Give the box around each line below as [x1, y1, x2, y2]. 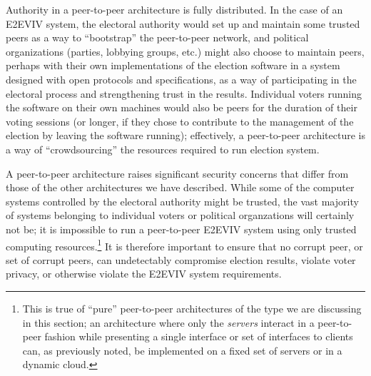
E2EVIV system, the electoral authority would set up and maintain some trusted [6, 16, 360, 31]
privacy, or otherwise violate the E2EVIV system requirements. [6, 266, 282, 281]
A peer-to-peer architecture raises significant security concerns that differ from [6, 166, 349, 181]
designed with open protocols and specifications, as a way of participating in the [6, 71, 357, 86]
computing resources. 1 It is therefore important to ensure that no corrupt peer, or [6, 236, 363, 253]
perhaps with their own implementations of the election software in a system [6, 58, 340, 73]
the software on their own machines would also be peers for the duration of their [6, 100, 357, 115]
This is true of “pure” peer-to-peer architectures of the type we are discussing [22, 300, 362, 315]
